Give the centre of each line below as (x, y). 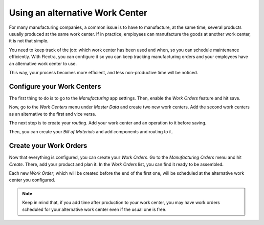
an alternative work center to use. (43, 63)
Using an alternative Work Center (78, 13)
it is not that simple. (29, 41)
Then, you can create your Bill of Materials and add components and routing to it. (91, 132)
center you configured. (32, 180)
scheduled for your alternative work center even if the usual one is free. (94, 209)
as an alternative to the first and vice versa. (53, 114)
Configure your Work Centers (55, 86)
